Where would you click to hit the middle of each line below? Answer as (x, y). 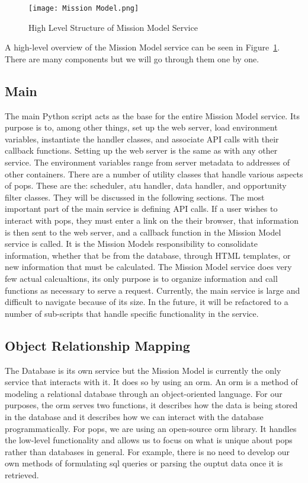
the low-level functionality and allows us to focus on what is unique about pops (149, 440)
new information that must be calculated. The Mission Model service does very (148, 267)
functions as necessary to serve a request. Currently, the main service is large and (153, 290)
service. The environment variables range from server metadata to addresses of (147, 162)
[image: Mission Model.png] (84, 8)
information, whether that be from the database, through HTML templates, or (148, 255)
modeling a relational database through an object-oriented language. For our (144, 393)
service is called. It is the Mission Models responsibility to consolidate (131, 244)
